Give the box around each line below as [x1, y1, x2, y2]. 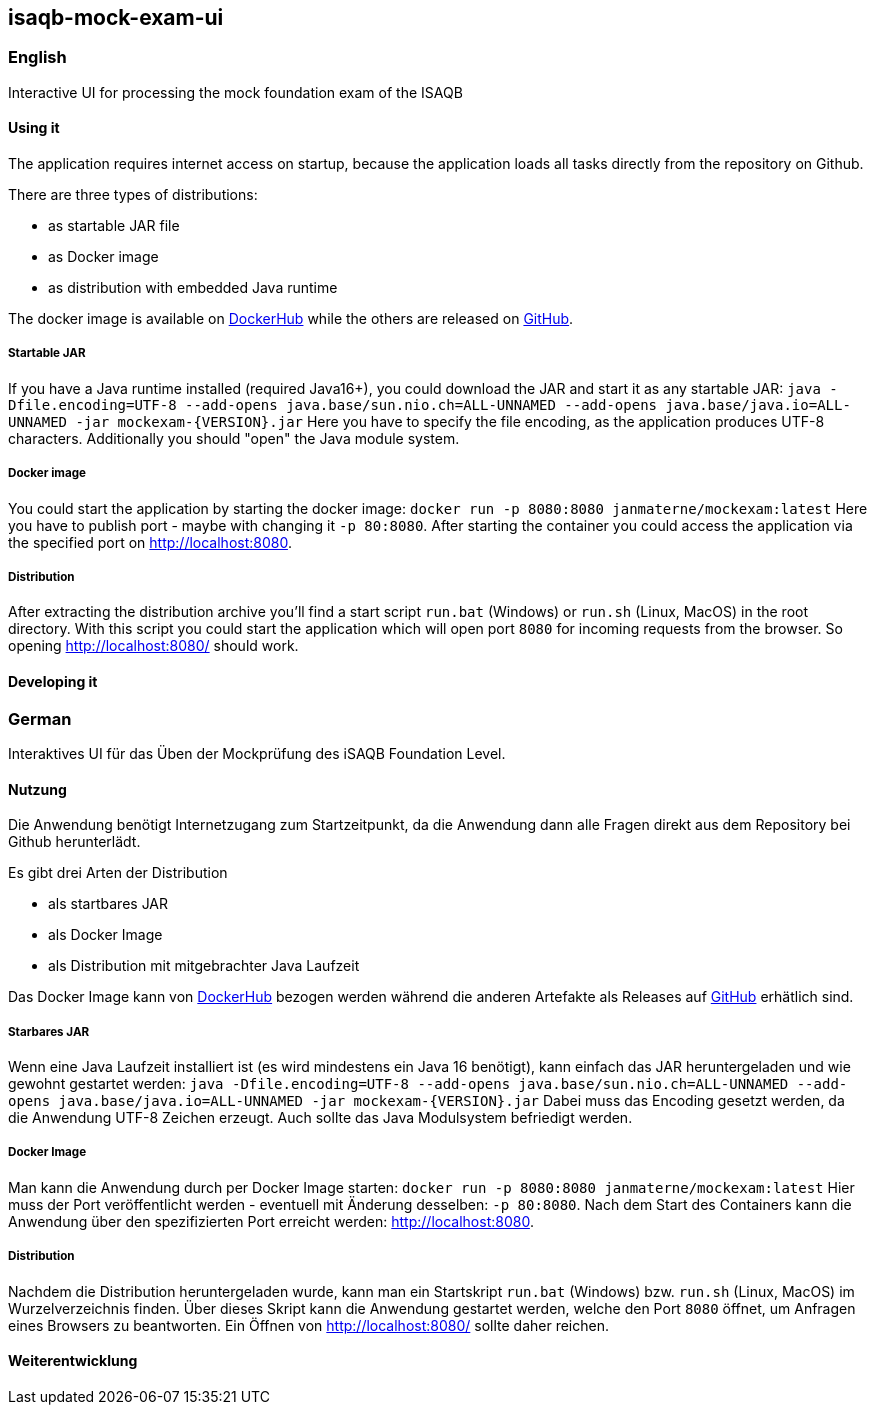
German [8, 708, 72, 729]
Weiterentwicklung [8, 1352, 138, 1370]
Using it [8, 119, 60, 137]
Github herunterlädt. [8, 833, 141, 851]
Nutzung [8, 780, 67, 798]
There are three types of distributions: [8, 186, 258, 204]
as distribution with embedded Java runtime [48, 279, 338, 297]
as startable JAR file [48, 217, 180, 235]
